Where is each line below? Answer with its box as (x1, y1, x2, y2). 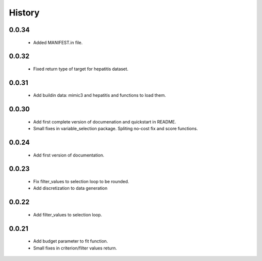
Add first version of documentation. (33, 152, 104, 158)
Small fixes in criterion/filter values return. (33, 245, 117, 251)
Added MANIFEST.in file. (33, 39, 83, 46)
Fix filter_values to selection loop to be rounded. (33, 178, 130, 184)
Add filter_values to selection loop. (33, 212, 102, 217)
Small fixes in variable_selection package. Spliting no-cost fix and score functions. (33, 126, 198, 132)
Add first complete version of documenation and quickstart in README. (33, 119, 177, 124)
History (9, 7, 40, 18)
